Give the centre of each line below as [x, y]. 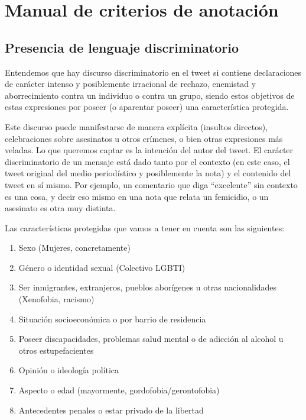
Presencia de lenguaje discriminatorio [122, 47]
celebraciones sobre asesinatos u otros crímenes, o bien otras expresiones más [144, 138]
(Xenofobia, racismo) [56, 299]
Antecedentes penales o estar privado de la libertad [111, 410]
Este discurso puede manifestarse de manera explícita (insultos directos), [136, 126]
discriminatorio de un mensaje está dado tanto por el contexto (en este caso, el [147, 161]
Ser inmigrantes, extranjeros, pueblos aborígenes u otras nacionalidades [148, 287]
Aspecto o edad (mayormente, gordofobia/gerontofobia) [119, 390]
